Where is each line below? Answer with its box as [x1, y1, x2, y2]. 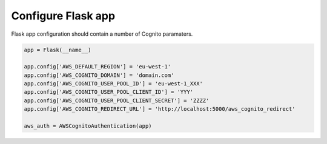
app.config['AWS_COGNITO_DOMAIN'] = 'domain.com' [24, 71, 174, 79]
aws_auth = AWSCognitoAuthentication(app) [24, 123, 152, 129]
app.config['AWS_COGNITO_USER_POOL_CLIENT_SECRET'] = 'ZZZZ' [24, 97, 210, 104]
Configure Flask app [11, 9, 115, 22]
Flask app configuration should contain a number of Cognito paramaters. [11, 30, 193, 38]
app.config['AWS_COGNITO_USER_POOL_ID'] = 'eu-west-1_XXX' [24, 80, 203, 87]
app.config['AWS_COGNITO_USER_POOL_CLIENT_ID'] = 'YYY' [24, 88, 194, 96]
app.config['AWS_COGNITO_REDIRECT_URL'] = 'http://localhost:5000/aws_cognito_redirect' [24, 106, 296, 113]
